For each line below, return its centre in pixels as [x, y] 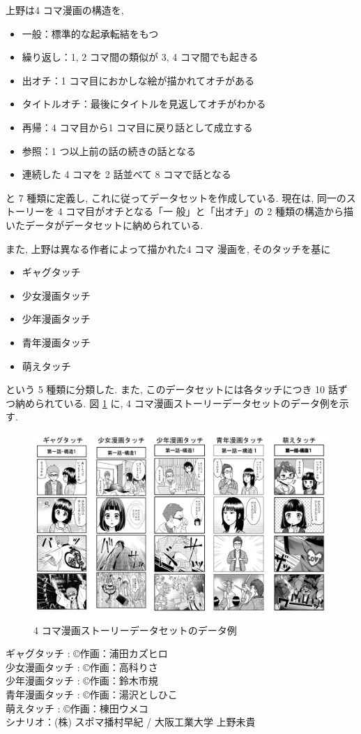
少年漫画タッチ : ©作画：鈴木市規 [82, 681]
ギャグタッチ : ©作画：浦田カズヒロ [87, 653]
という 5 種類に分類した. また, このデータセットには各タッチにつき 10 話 [172, 389]
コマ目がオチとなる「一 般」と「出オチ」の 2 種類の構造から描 [209, 211]
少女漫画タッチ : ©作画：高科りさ [82, 667]
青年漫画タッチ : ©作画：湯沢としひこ [92, 694]
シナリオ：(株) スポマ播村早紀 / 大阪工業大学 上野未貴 [131, 722]
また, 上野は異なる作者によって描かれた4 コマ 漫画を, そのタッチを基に [168, 248]
